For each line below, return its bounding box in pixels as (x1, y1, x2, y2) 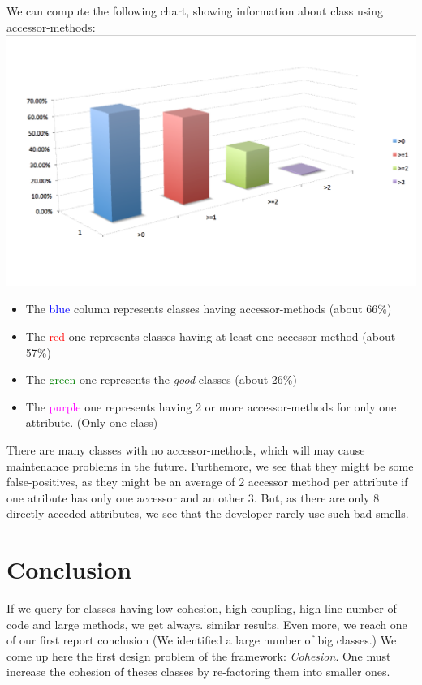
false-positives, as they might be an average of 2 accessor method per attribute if (6, 473, 408, 490)
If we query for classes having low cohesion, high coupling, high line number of (6, 600, 397, 617)
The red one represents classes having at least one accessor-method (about (25, 327, 396, 344)
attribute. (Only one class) (25, 414, 158, 431)
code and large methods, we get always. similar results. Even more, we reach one (6, 615, 407, 632)
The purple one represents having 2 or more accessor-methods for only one (25, 398, 397, 415)
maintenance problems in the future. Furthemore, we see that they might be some (6, 457, 414, 474)
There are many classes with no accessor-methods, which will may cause (6, 441, 365, 458)
